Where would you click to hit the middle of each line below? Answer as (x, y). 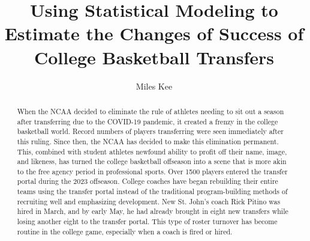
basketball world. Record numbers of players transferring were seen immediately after (150, 131)
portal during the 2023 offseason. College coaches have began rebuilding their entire (148, 181)
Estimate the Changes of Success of (154, 33)
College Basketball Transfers (154, 57)
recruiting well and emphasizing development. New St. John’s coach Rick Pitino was (149, 201)
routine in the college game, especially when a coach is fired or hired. (125, 231)
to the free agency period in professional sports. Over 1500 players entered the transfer (152, 171)
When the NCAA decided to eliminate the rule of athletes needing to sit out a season (151, 111)
